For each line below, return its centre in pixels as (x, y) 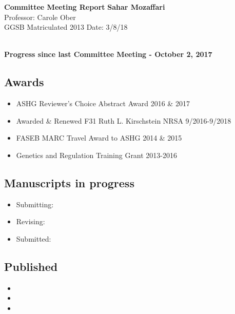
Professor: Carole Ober (40, 17)
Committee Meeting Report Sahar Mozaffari (85, 7)
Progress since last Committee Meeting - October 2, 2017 (108, 54)
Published (31, 266)
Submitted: (34, 238)
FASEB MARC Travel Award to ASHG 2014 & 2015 (99, 138)
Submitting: (35, 204)
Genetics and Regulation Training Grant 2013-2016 (97, 155)
